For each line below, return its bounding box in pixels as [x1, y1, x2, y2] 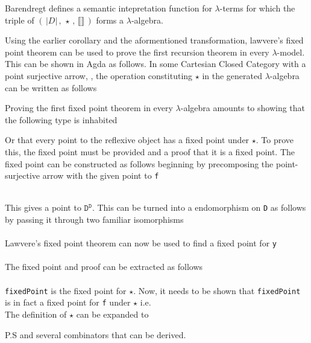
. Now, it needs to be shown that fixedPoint [133, 284, 301, 297]
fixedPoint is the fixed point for [5, 284, 127, 297]
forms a [96, 13, 124, 26]
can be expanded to [76, 307, 149, 320]
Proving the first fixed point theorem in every [5, 101, 173, 114]
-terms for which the [219, 2, 295, 14]
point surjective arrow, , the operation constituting [5, 69, 193, 82]
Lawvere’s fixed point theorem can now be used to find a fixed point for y [5, 237, 277, 249]
